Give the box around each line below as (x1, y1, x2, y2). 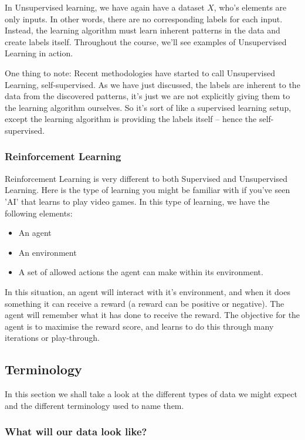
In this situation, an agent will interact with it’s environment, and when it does (5, 285, 290, 297)
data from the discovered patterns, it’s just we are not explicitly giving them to (5, 90, 290, 102)
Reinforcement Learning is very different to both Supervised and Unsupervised (5, 172, 288, 184)
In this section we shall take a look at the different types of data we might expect (5, 388, 297, 400)
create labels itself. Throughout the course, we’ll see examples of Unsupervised (5, 35, 287, 48)
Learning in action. (5, 47, 73, 59)
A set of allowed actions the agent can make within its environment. (18, 266, 263, 278)
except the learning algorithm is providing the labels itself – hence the (5, 113, 257, 125)
